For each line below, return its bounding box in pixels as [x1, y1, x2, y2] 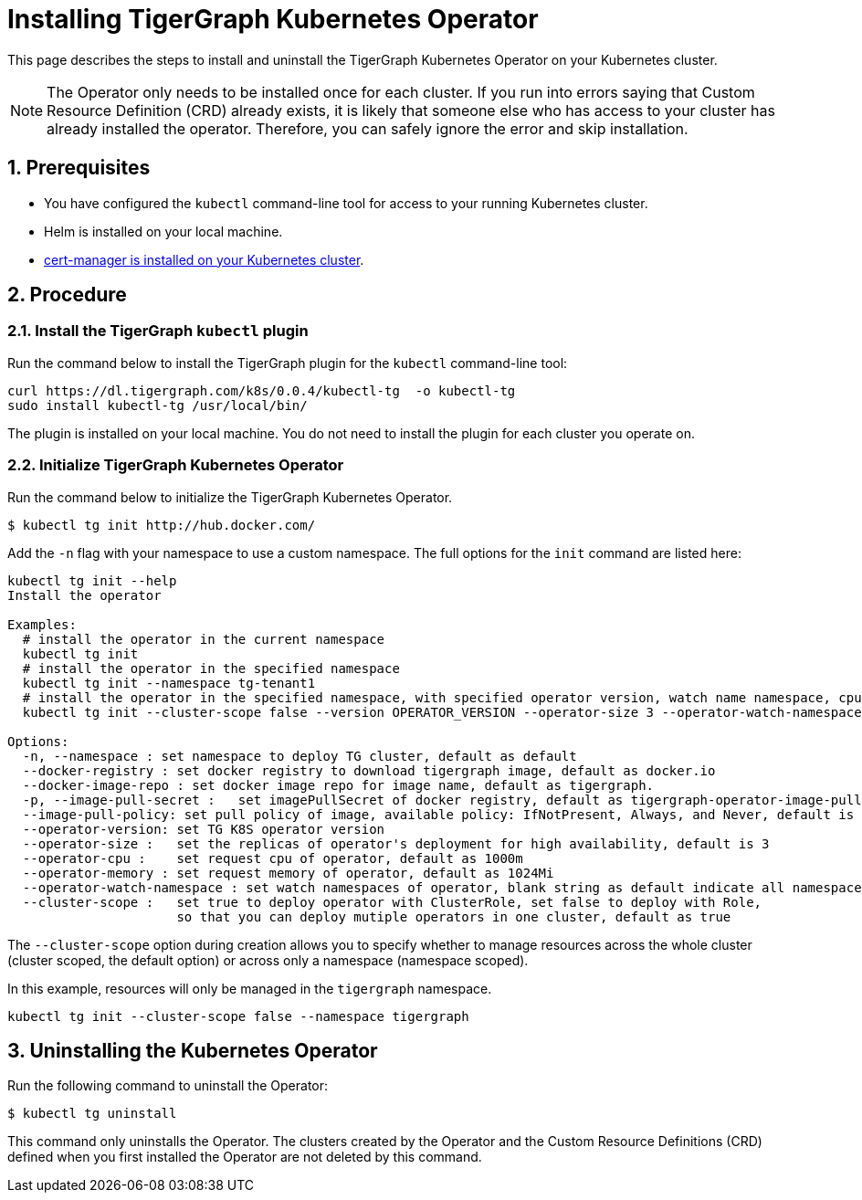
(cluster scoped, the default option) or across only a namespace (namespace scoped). [7, 952, 529, 968]
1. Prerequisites [7, 156, 151, 180]
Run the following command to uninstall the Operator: [7, 1078, 329, 1094]
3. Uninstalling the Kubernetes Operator [7, 1038, 378, 1062]
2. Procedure [7, 283, 127, 307]
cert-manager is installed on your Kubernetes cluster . [44, 251, 364, 268]
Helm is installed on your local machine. [44, 223, 283, 239]
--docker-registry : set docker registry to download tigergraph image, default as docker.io [22, 763, 716, 778]
